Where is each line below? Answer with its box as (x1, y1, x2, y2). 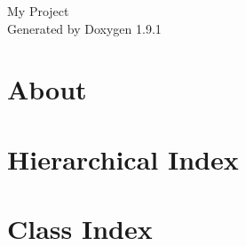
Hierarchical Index (7, 140, 239, 177)
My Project (7, 2, 69, 20)
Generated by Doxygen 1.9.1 (7, 19, 162, 37)
